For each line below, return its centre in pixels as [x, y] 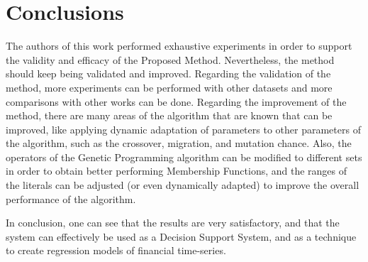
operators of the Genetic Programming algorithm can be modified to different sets [184, 157]
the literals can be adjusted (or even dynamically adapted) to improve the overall [183, 185]
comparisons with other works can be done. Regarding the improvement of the [176, 101]
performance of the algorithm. [71, 198]
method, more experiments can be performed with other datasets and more [169, 87]
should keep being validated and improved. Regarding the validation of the [168, 73]
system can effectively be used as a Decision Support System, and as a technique [181, 236]
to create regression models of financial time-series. [116, 250]
